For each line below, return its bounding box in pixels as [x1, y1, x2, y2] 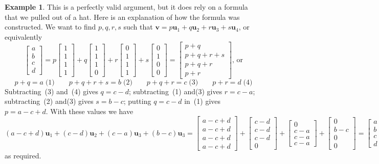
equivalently [5, 31, 42, 42]
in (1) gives [184, 96, 221, 106]
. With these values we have [46, 105, 133, 116]
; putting [123, 96, 151, 106]
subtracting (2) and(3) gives [5, 96, 94, 106]
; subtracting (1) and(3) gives [128, 86, 222, 96]
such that [123, 21, 153, 32]
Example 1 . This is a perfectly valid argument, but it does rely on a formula [5, 2, 248, 12]
